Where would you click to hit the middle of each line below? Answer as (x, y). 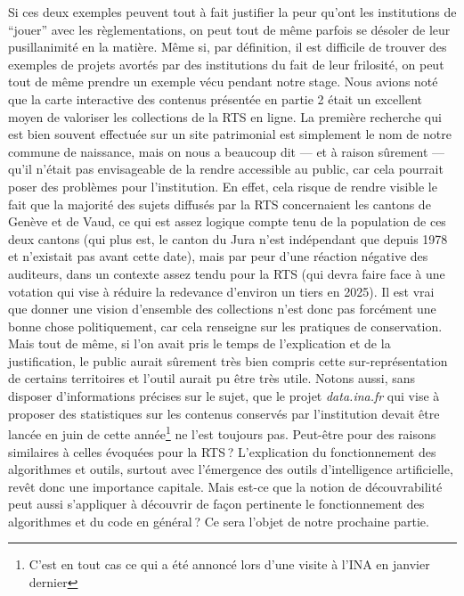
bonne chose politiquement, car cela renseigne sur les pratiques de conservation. (225, 326)
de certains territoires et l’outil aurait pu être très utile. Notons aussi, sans (212, 378)
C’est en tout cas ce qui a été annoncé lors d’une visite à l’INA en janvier (229, 564)
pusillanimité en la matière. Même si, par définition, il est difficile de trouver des (228, 47)
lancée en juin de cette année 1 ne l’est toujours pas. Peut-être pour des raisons (222, 433)
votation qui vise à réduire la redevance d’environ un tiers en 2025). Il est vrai (221, 291)
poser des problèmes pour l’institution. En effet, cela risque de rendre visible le (223, 186)
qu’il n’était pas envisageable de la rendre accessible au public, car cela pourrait (226, 169)
